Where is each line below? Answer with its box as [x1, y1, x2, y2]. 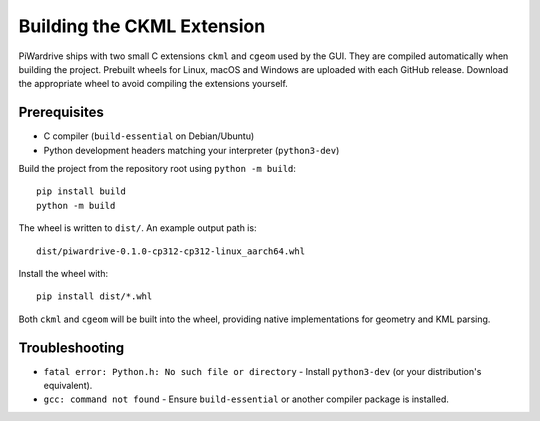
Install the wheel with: [18, 267, 109, 279]
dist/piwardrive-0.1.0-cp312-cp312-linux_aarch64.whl [36, 245, 305, 257]
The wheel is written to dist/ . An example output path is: [18, 222, 257, 234]
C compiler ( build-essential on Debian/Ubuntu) [43, 130, 255, 142]
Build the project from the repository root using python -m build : [18, 163, 297, 175]
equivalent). [43, 380, 93, 392]
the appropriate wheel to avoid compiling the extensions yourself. [18, 78, 289, 90]
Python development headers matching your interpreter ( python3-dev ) [43, 144, 340, 156]
